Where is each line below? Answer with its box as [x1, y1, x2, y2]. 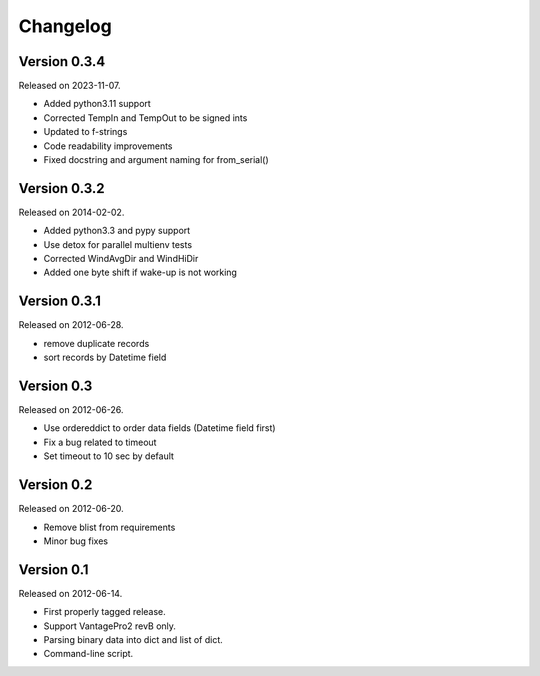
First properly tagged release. [43, 606, 167, 618]
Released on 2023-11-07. [18, 80, 121, 92]
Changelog [18, 15, 112, 37]
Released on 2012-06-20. [18, 503, 124, 515]
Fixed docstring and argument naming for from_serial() [43, 154, 269, 166]
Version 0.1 [18, 561, 89, 578]
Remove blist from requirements [43, 521, 176, 533]
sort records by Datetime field [43, 351, 167, 364]
